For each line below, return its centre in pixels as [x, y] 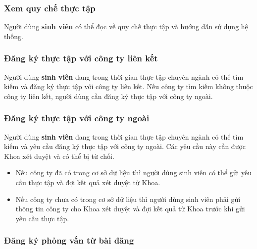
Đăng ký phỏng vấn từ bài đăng [69, 240]
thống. [14, 36]
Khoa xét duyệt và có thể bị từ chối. [59, 156]
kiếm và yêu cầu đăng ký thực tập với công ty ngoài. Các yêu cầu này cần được [125, 146]
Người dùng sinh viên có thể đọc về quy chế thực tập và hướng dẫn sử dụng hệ [126, 26]
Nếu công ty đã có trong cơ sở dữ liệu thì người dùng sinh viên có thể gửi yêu [133, 173]
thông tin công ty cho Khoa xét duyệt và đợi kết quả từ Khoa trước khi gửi [130, 209]
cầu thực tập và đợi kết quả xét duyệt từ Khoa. [88, 182]
